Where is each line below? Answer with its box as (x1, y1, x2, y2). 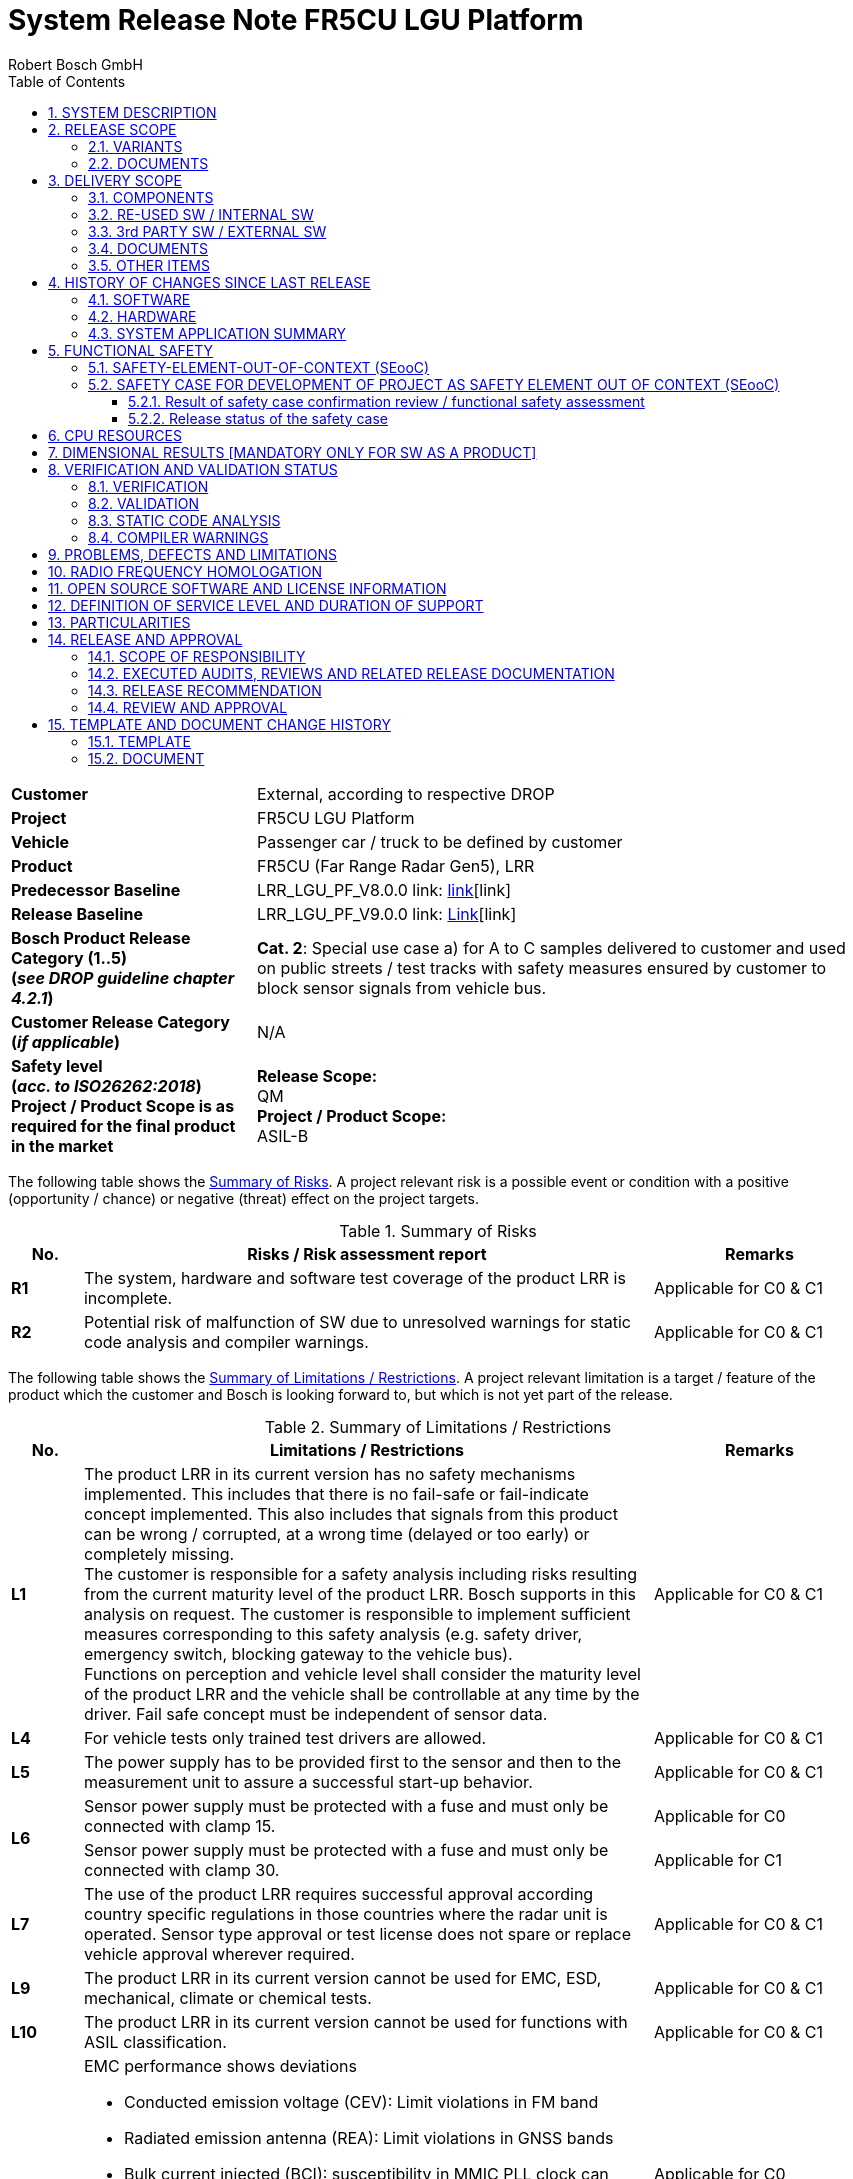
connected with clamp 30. (83, 1859, 280, 1880)
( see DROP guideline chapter (11, 967, 235, 988)
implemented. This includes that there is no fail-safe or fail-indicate (83, 1483, 589, 1504)
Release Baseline (11, 903, 143, 924)
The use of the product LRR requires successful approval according (83, 1883, 594, 1904)
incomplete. (83, 1287, 173, 1308)
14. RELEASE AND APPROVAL (48, 630, 243, 648)
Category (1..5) (11, 947, 127, 968)
